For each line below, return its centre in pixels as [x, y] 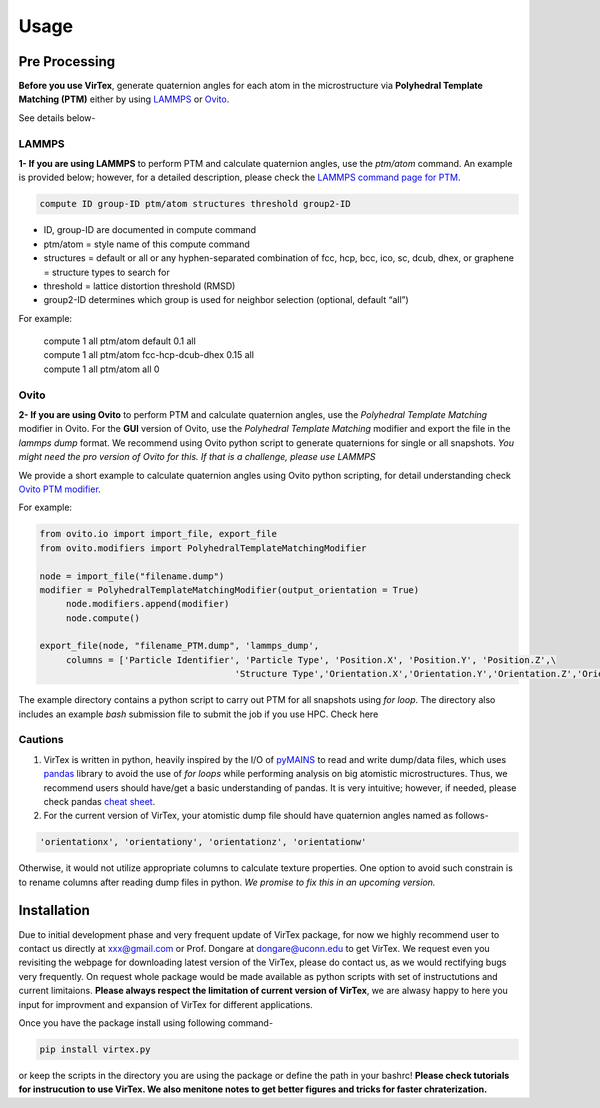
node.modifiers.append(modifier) [147, 604]
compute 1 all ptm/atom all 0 [101, 369]
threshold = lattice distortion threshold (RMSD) [139, 286]
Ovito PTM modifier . [60, 489]
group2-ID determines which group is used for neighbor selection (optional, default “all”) [226, 300]
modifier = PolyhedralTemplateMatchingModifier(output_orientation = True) [229, 589]
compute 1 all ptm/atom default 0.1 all [120, 341]
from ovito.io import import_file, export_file [158, 534]
